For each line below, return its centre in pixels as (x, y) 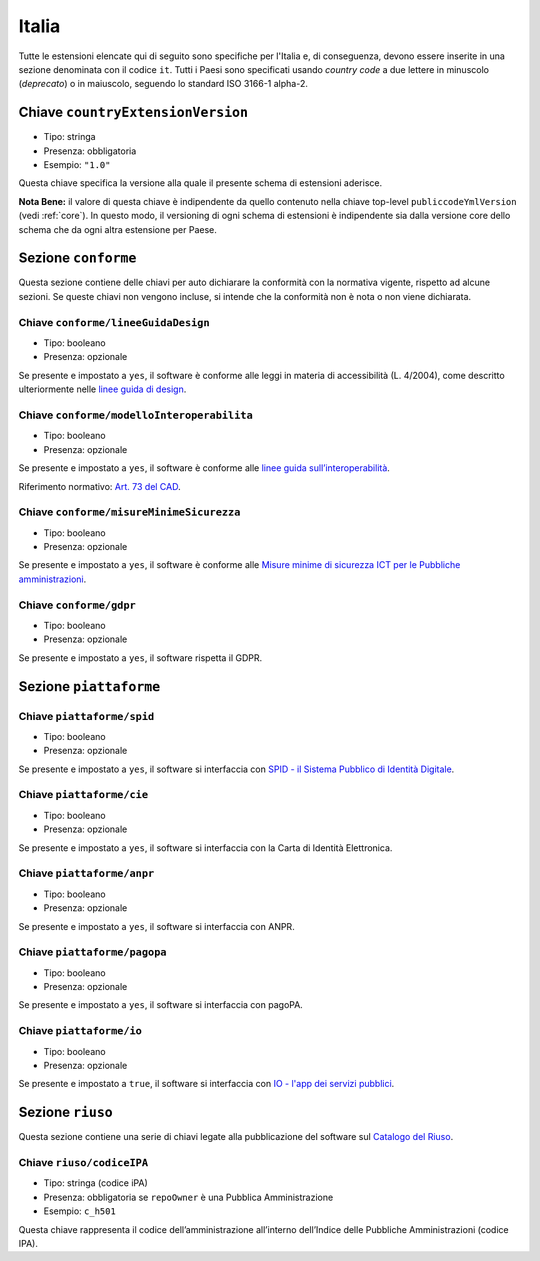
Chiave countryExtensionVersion (133, 112)
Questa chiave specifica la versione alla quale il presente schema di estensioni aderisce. (200, 183)
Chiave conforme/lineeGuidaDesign (114, 322)
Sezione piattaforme (89, 686)
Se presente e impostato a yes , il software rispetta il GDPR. (140, 657)
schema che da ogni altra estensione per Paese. (117, 229)
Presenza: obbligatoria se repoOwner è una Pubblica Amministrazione (188, 1197)
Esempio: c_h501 (80, 1211)
